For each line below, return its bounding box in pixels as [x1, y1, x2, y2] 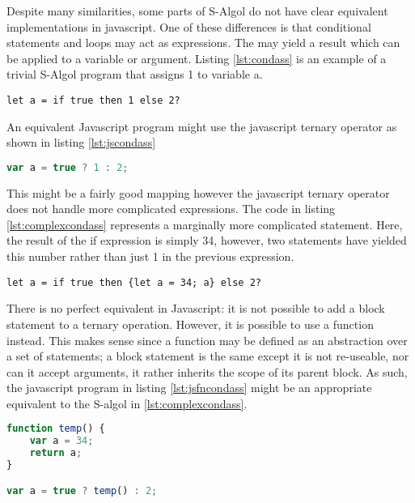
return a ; [29, 447, 83, 459]
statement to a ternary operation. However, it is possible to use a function [6, 315, 374, 332]
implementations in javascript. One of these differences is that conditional [6, 18, 371, 35]
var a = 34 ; [29, 435, 94, 447]
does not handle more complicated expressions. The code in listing [6, 200, 336, 217]
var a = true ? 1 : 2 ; [6, 161, 129, 173]
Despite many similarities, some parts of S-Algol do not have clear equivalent [6, 2, 388, 19]
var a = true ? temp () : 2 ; [6, 484, 158, 497]
